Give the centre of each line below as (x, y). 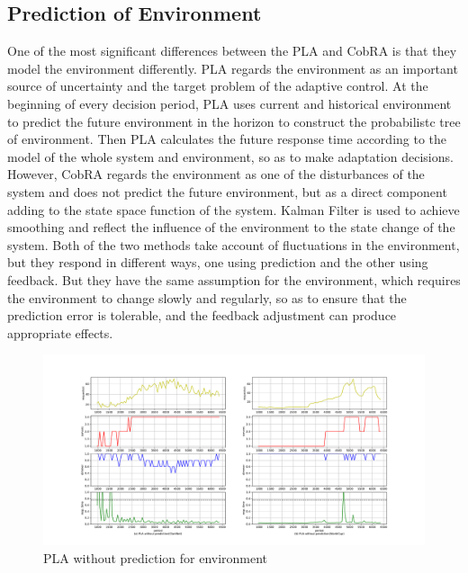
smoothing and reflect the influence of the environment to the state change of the (231, 227)
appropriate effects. (60, 332)
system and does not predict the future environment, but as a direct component (227, 191)
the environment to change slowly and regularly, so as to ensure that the (207, 297)
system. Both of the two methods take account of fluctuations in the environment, (234, 244)
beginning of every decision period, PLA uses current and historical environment (229, 103)
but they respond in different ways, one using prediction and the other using (218, 262)
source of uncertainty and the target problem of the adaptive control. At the (218, 86)
